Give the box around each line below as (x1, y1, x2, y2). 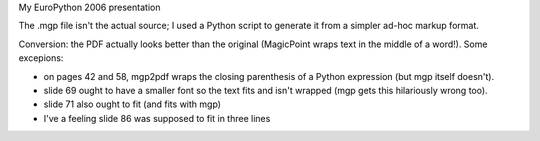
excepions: (18, 52, 64, 64)
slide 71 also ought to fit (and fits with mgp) (43, 98, 222, 110)
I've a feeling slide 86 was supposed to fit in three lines (43, 112, 271, 124)
